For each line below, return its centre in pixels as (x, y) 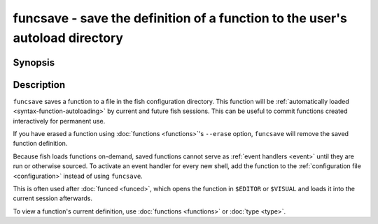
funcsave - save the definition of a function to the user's (180, 18)
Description (39, 85)
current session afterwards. (52, 198)
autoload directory (68, 38)
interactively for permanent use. (59, 121)
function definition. (40, 144)
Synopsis (34, 62)
